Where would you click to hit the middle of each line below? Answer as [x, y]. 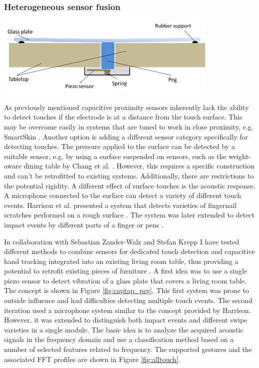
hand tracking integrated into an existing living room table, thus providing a [121, 261]
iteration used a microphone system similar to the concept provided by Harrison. [128, 310]
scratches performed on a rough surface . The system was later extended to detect [129, 215]
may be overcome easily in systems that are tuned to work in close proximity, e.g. [129, 126]
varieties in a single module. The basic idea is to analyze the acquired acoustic [124, 329]
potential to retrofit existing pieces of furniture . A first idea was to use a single [126, 271]
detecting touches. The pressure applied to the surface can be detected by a [120, 146]
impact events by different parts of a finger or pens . [84, 224]
